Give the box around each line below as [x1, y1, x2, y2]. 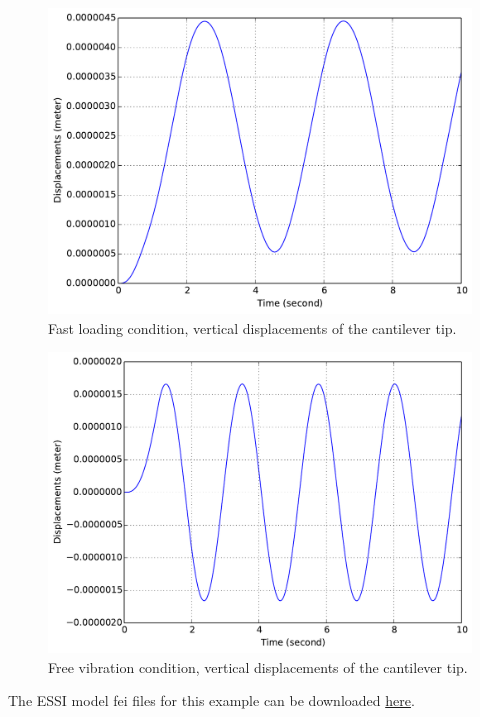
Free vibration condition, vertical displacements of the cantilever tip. [48, 656, 468, 677]
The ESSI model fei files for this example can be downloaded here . [8, 690, 415, 711]
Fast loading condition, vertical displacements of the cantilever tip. [48, 317, 457, 338]
